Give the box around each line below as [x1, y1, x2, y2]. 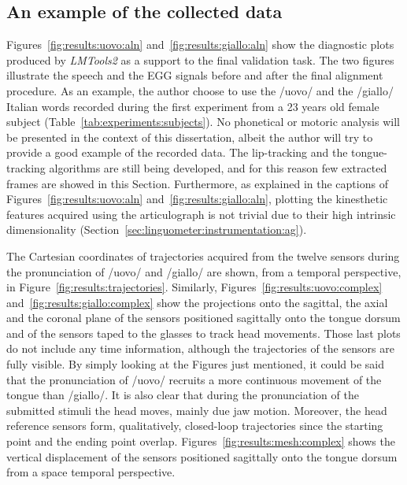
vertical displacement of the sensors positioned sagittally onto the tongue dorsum [6, 448, 398, 465]
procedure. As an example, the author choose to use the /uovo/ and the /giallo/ [6, 82, 394, 98]
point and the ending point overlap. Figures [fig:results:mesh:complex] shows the [6, 433, 395, 450]
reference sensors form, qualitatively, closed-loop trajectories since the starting [6, 417, 383, 434]
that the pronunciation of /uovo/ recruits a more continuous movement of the [6, 371, 382, 387]
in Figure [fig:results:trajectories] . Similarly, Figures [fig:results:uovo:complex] [6, 279, 383, 295]
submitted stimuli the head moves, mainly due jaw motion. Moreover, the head [6, 402, 387, 418]
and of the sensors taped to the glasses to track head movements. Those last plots [6, 324, 401, 341]
